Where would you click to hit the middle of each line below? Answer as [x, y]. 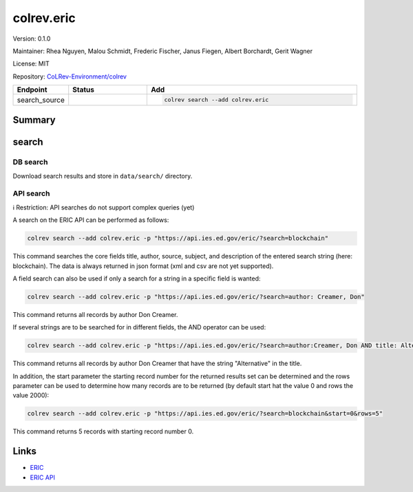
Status [83, 90]
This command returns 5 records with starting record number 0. [103, 431]
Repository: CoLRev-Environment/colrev [70, 76]
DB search [30, 162]
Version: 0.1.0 [32, 39]
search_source [41, 100]
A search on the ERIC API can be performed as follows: [91, 220]
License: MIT [31, 64]
